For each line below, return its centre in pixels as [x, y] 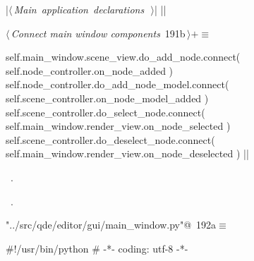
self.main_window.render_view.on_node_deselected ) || [127, 153]
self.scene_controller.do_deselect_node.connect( [110, 139]
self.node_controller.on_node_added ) [90, 70]
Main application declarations [79, 9]
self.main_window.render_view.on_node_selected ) [118, 126]
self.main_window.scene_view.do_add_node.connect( [123, 57]
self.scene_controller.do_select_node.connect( [105, 112]
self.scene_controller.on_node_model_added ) [107, 98]
